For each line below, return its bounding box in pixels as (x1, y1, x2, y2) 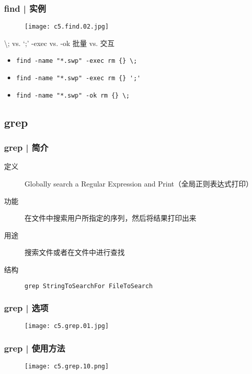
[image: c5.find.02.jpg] (25, 23, 109, 31)
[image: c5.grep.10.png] (25, 363, 109, 370)
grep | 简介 (4, 141, 49, 154)
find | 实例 (4, 2, 46, 14)
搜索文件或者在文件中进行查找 (25, 247, 125, 258)
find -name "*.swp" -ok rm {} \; (16, 91, 130, 99)
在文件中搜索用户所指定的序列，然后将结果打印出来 (25, 213, 196, 223)
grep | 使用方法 (4, 342, 65, 355)
